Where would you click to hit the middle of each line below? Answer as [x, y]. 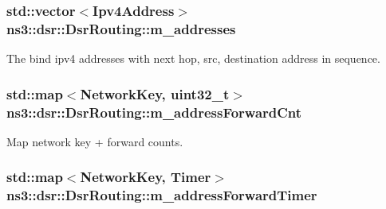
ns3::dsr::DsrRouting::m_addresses [121, 28]
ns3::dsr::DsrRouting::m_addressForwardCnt [154, 112]
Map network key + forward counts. [95, 141]
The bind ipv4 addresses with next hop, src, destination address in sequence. [193, 58]
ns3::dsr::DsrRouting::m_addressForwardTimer [162, 195]
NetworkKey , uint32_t [155, 93]
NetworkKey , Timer [146, 177]
